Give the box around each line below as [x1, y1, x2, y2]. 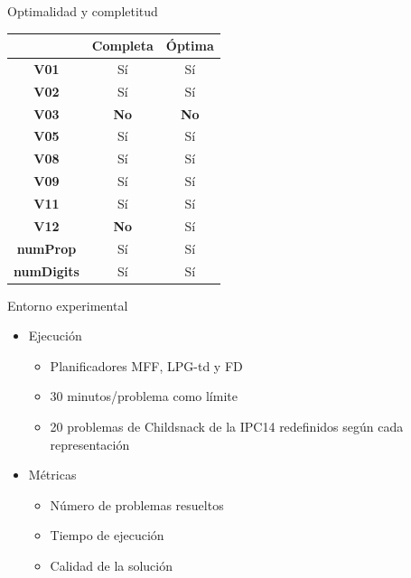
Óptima [165, 36, 214, 55]
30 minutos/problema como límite [50, 387, 238, 406]
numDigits [14, 261, 79, 280]
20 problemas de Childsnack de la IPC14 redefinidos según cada [50, 417, 404, 435]
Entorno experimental [7, 295, 128, 314]
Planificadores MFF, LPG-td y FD [50, 356, 243, 375]
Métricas [28, 465, 77, 484]
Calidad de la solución [50, 555, 173, 574]
